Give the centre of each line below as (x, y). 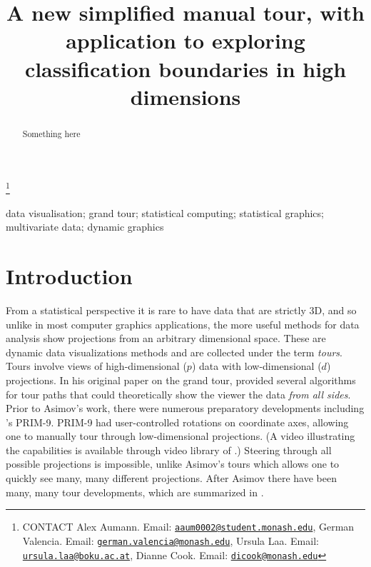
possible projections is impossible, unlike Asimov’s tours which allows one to (173, 464)
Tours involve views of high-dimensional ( (96, 366)
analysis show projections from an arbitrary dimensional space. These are (166, 338)
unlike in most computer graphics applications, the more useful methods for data (183, 324)
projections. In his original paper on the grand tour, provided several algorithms (181, 380)
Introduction (69, 276)
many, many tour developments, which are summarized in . (135, 492)
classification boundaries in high (185, 68)
